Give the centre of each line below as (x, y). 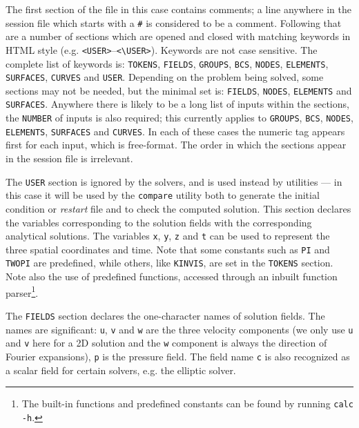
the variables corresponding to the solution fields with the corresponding (159, 222)
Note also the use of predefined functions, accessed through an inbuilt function (172, 276)
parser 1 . (22, 291)
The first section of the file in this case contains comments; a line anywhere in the (178, 9)
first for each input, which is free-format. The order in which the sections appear (176, 145)
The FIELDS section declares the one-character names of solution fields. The (165, 315)
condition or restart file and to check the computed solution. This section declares (178, 208)
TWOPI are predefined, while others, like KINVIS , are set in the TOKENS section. (169, 263)
